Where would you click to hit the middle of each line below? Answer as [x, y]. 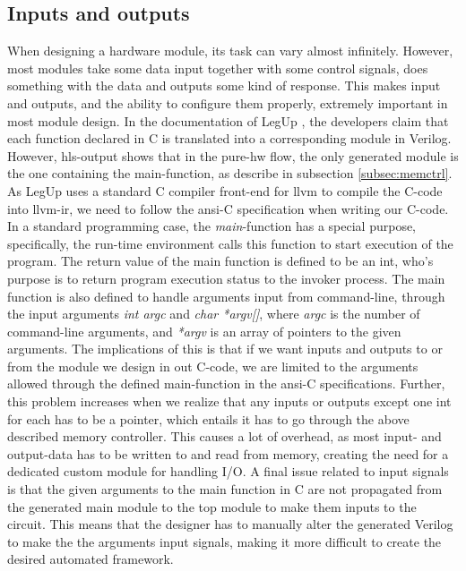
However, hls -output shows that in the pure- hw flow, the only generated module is [233, 155]
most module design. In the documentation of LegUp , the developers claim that [228, 120]
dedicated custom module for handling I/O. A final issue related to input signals [228, 471]
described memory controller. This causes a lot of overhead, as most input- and [224, 436]
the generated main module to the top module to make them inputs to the [212, 506]
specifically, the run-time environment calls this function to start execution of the [230, 243]
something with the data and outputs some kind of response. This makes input [224, 85]
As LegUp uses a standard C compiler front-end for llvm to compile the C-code [225, 190]
